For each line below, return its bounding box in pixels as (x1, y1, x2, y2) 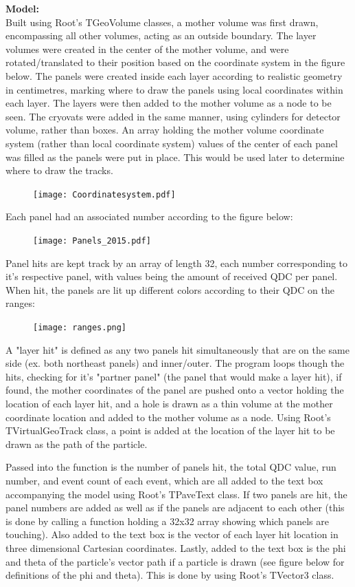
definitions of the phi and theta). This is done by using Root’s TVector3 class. (5, 568, 334, 582)
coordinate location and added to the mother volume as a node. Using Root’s (5, 409, 331, 424)
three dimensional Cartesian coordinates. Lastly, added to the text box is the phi (5, 540, 346, 555)
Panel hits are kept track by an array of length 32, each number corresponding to (5, 255, 348, 270)
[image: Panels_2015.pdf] (33, 235, 151, 246)
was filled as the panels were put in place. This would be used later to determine (5, 149, 345, 164)
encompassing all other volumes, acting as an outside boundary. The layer (5, 28, 317, 43)
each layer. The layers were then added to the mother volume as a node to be (5, 96, 332, 110)
